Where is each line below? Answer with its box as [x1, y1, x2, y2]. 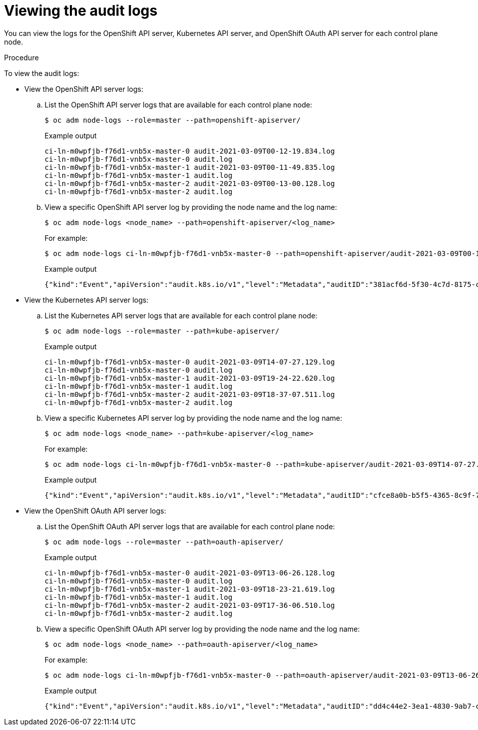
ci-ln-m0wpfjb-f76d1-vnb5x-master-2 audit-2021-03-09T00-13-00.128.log [45, 179, 335, 188]
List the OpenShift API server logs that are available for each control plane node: [45, 100, 312, 109]
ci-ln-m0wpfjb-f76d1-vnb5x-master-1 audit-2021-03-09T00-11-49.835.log [45, 163, 335, 171]
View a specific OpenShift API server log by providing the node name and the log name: [45, 202, 337, 211]
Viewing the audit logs [4, 2, 157, 19]
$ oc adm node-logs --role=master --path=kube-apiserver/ [45, 326, 280, 335]
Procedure [4, 53, 39, 62]
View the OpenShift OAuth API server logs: [24, 506, 166, 515]
